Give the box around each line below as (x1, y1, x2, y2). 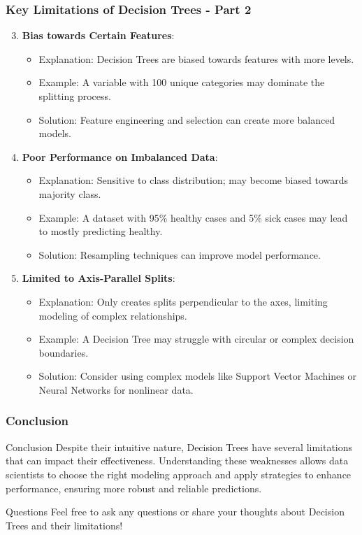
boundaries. (38, 345, 89, 359)
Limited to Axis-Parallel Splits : (22, 271, 175, 285)
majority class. (38, 186, 101, 201)
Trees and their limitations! (6, 518, 123, 532)
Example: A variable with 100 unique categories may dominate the (38, 75, 325, 90)
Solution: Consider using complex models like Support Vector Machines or (38, 369, 356, 383)
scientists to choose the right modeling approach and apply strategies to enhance (6, 466, 352, 481)
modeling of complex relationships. (38, 308, 187, 322)
